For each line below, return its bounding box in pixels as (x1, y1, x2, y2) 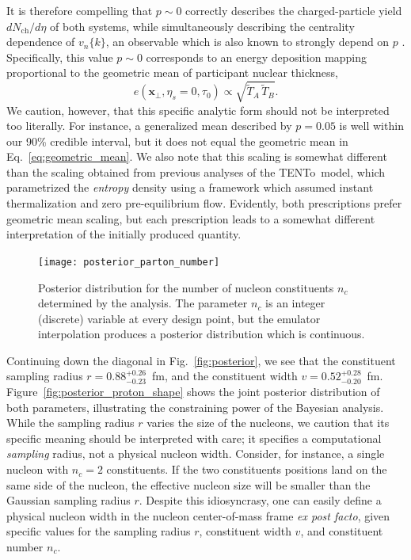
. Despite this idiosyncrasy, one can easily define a (139, 492, 382, 509)
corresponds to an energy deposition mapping (146, 48, 367, 65)
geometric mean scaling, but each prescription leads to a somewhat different (6, 210, 375, 227)
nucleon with (6, 461, 69, 478)
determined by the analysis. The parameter (38, 295, 248, 311)
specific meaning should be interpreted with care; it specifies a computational (6, 429, 382, 446)
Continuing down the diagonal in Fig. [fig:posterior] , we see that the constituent (6, 352, 396, 368)
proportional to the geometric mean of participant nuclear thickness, (6, 64, 338, 81)
